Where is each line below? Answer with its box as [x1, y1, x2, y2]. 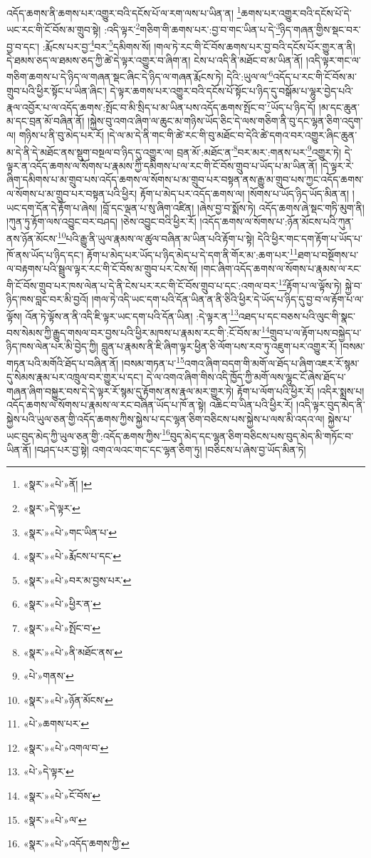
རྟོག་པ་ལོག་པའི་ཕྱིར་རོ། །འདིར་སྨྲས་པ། [236, 383, 365, 398]
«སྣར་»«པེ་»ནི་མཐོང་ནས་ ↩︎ [23, 644, 123, 659]
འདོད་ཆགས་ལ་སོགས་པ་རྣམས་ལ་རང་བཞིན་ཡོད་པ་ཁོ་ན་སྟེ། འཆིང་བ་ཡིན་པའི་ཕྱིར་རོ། [6, 397, 293, 412]
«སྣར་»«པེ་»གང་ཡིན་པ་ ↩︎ [23, 524, 117, 539]
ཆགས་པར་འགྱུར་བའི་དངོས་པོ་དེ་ [241, 5, 352, 20]
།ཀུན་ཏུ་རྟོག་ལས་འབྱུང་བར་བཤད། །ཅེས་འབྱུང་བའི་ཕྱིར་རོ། [6, 214, 197, 229]
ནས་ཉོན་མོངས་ [6, 230, 58, 245]
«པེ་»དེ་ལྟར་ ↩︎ [23, 764, 74, 779]
